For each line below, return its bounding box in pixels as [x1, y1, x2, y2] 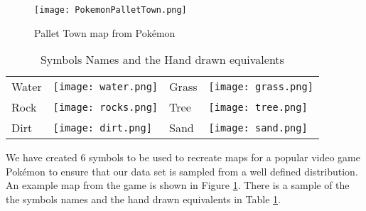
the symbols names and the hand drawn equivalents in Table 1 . [6, 192, 281, 207]
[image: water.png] [53, 80, 158, 92]
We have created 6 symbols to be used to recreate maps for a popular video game [6, 150, 360, 165]
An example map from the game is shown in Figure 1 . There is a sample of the [6, 178, 350, 193]
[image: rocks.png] [53, 101, 158, 113]
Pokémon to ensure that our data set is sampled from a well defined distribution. [6, 163, 358, 178]
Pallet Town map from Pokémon [34, 25, 176, 40]
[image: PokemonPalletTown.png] [34, 5, 187, 15]
